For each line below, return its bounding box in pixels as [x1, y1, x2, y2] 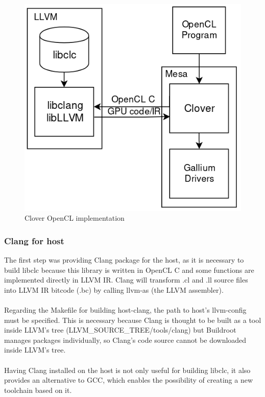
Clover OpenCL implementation [25, 213, 125, 223]
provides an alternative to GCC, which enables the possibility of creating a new [4, 375, 253, 385]
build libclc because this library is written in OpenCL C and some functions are [4, 264, 254, 275]
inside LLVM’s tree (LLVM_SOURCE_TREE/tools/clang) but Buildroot [4, 324, 236, 335]
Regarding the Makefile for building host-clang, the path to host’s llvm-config [4, 304, 247, 315]
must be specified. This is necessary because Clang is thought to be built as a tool [4, 314, 261, 325]
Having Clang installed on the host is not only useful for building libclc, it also [4, 364, 251, 375]
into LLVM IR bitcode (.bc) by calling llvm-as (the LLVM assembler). [4, 284, 224, 295]
